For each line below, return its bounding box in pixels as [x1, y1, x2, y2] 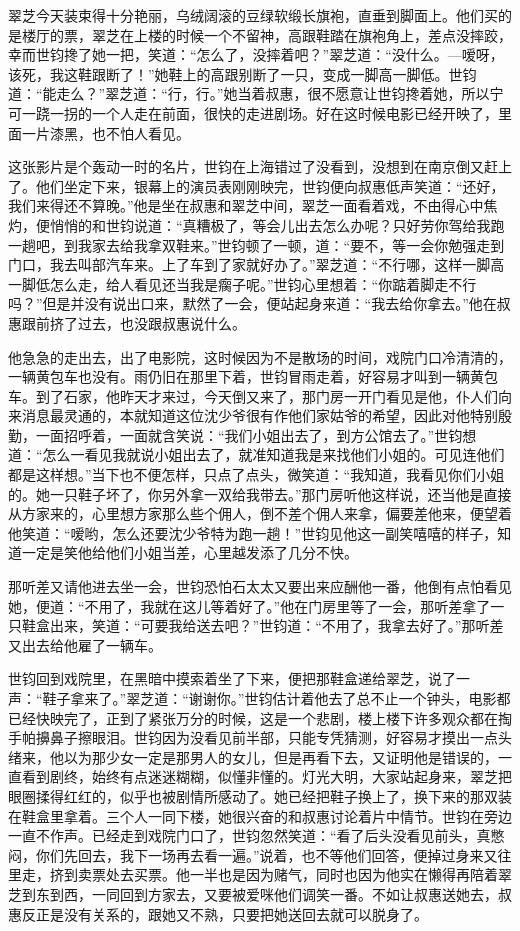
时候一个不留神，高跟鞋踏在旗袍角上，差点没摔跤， [175, 24, 512, 45]
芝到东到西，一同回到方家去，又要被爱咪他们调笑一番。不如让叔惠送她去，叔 [8, 883, 512, 904]
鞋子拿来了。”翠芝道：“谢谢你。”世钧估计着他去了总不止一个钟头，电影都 [42, 688, 511, 708]
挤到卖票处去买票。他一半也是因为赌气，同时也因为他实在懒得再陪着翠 [49, 864, 512, 885]
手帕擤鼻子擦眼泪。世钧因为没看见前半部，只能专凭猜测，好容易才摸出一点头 [8, 727, 512, 748]
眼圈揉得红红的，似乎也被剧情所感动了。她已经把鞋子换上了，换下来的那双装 [8, 785, 512, 806]
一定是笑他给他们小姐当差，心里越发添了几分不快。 [21, 542, 358, 563]
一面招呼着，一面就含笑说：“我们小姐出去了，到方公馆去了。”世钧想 [35, 424, 477, 445]
